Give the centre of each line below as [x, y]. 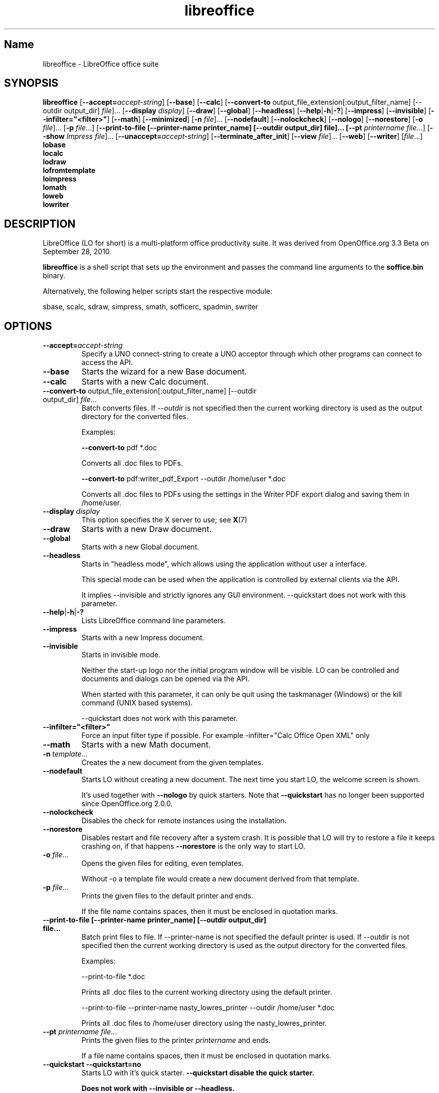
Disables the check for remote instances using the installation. [184, 821]
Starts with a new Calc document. [145, 382]
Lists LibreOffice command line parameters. [154, 621]
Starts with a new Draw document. [147, 529]
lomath [55, 188]
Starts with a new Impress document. [143, 638]
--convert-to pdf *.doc [119, 448]
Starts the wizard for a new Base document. [164, 372]
